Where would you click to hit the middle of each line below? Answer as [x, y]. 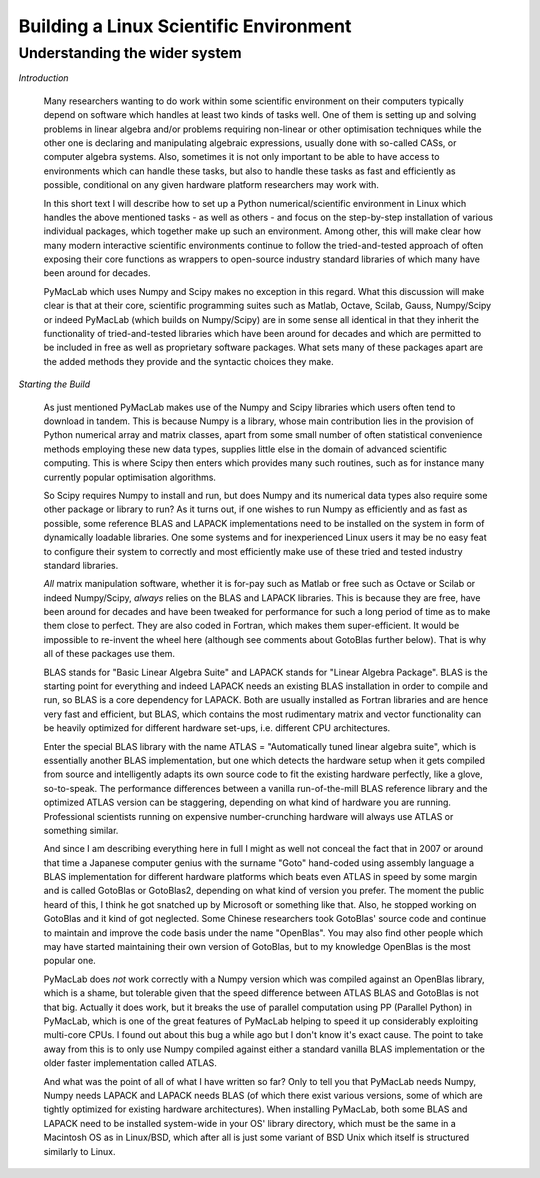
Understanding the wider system [130, 53]
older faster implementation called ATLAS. [130, 1063]
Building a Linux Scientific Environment [185, 26]
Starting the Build [54, 384]
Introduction [43, 78]
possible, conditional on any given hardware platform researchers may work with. [211, 185]
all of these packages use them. [109, 654]
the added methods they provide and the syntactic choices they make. [188, 361]
